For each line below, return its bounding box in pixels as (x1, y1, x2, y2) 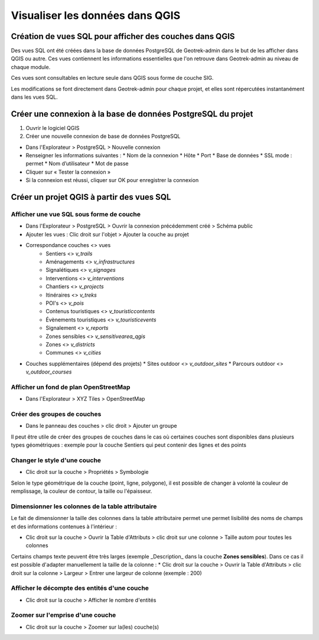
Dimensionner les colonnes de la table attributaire (11, 502, 157, 511)
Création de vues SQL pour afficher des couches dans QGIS (11, 31, 235, 41)
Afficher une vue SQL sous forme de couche (11, 210, 141, 219)
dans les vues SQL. (11, 93, 58, 100)
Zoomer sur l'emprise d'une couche (11, 611, 116, 619)
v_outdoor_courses (25, 368, 72, 375)
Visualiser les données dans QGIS (11, 9, 180, 22)
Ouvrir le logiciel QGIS (25, 124, 80, 131)
